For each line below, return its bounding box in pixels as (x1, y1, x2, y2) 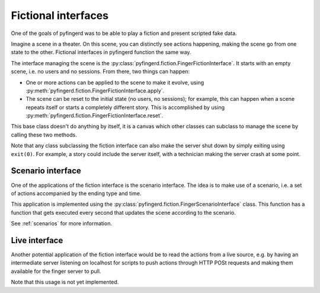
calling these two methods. (11, 131, 77, 138)
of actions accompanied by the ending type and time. (11, 190, 142, 197)
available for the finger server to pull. (11, 267, 101, 275)
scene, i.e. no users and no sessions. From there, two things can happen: (11, 68, 190, 75)
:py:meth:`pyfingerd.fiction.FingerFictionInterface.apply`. (25, 87, 165, 94)
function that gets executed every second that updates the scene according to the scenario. (11, 209, 236, 216)
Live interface (11, 235, 63, 246)
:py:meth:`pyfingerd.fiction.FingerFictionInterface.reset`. (25, 112, 164, 119)
